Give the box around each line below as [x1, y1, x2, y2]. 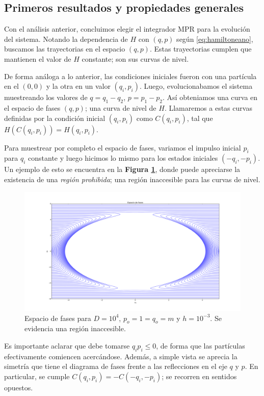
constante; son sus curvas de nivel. [82, 53, 189, 64]
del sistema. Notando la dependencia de [4, 33, 128, 44]
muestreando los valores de [4, 92, 88, 103]
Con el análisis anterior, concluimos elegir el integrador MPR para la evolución [4, 23, 250, 34]
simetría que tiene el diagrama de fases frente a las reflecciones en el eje [4, 361, 227, 372]
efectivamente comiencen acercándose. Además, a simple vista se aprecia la [4, 351, 237, 361]
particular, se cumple [4, 371, 70, 382]
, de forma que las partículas [156, 340, 245, 351]
